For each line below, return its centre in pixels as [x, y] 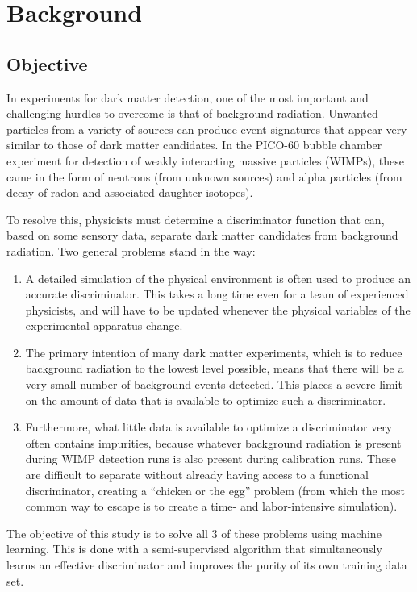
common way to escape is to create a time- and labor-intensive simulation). [211, 506]
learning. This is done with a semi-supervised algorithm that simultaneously [194, 549]
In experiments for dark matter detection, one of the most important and [188, 97]
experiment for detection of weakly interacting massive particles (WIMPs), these [206, 160]
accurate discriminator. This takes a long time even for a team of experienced [217, 294]
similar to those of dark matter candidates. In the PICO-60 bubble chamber [194, 145]
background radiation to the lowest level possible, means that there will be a [215, 368]
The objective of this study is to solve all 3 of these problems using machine [194, 533]
